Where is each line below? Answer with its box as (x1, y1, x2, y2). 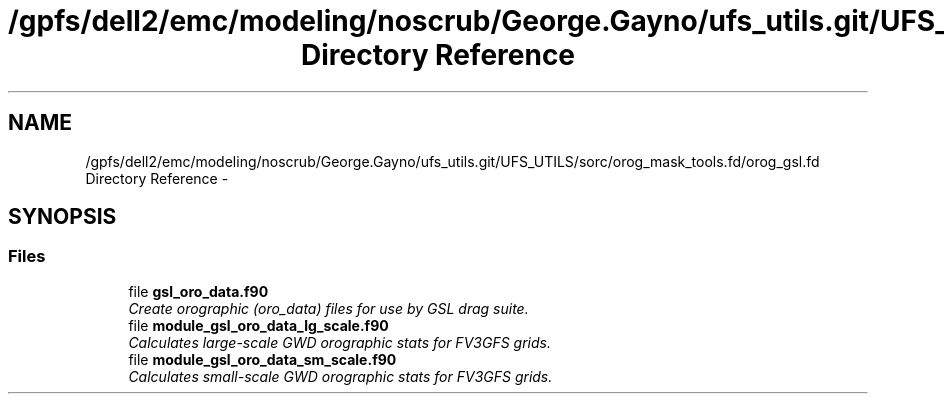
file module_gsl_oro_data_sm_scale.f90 (128, 350, 397, 368)
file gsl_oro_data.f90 (128, 282, 269, 300)
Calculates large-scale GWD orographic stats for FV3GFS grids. (128, 333, 551, 351)
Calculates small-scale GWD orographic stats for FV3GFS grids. (128, 367, 553, 385)
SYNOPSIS (8, 204, 117, 230)
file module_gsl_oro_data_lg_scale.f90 (128, 316, 389, 334)
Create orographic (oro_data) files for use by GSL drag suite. (128, 299, 529, 317)
